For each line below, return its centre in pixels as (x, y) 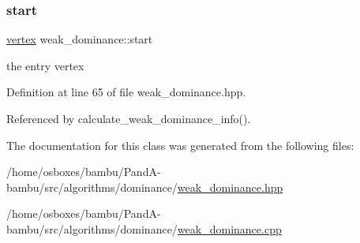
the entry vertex (45, 65)
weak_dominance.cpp (229, 228)
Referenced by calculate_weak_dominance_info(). (129, 118)
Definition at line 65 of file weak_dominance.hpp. (126, 92)
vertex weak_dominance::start (80, 39)
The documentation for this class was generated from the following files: (180, 145)
